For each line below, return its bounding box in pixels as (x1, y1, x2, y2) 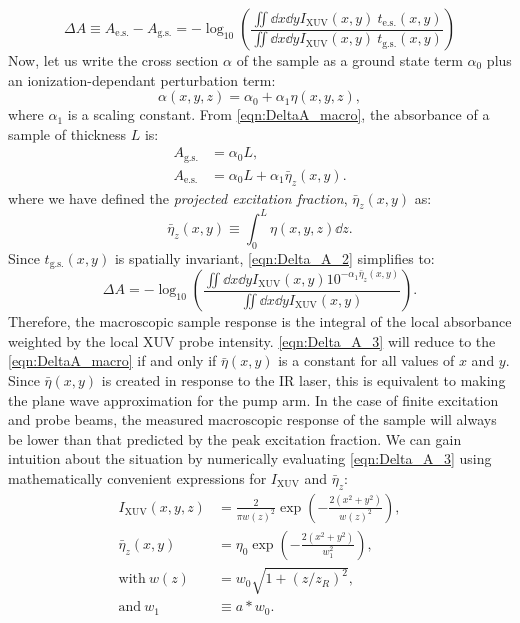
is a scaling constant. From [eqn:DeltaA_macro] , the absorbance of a (67, 104, 490, 125)
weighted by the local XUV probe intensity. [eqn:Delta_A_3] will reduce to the (8, 330, 496, 351)
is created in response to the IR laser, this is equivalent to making (101, 370, 506, 391)
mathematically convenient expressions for (8, 467, 267, 488)
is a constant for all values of (278, 350, 455, 371)
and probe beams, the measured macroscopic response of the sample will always (8, 409, 497, 430)
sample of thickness (8, 123, 127, 144)
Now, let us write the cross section (8, 50, 219, 70)
